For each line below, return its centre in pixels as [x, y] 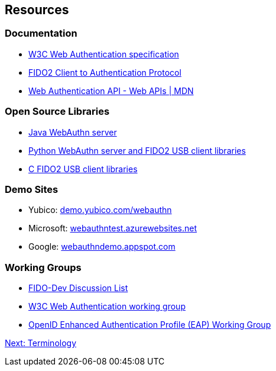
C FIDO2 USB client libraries [83, 169]
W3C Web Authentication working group [107, 307]
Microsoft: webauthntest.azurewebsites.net [113, 228]
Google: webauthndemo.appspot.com [102, 247]
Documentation [41, 33]
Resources [37, 10]
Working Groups [43, 267]
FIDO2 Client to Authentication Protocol [105, 72]
